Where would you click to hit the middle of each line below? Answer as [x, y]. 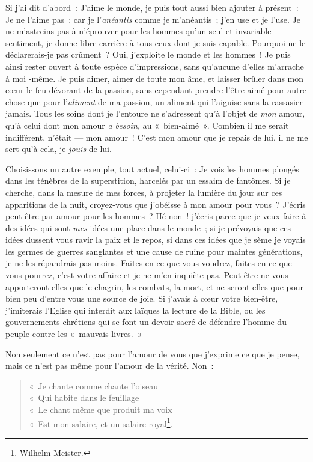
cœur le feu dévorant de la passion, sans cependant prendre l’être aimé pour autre [156, 90]
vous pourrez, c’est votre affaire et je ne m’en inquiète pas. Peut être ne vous [147, 275]
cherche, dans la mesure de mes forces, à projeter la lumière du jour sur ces [144, 192]
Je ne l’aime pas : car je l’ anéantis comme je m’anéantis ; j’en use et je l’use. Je [153, 19]
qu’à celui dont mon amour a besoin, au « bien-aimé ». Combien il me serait [147, 125]
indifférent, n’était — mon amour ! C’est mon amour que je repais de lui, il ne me [157, 137]
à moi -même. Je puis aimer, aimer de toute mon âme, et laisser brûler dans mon [155, 78]
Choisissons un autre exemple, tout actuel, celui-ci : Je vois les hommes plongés [152, 169]
